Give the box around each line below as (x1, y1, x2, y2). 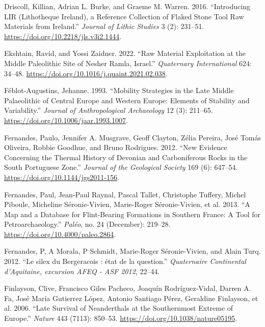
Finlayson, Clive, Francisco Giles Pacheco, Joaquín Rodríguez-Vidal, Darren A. (4, 283, 251, 293)
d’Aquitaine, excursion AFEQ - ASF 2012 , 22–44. (4, 265, 160, 276)
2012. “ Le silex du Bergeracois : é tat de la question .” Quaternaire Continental (4, 256, 246, 266)
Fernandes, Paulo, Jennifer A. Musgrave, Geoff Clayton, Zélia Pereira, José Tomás (4, 132, 261, 142)
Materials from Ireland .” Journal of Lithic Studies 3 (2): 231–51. (4, 21, 204, 32)
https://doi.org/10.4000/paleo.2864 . (4, 228, 116, 239)
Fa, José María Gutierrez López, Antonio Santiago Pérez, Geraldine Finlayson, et (4, 292, 258, 303)
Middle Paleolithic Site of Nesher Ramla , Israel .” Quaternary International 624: (4, 57, 252, 68)
